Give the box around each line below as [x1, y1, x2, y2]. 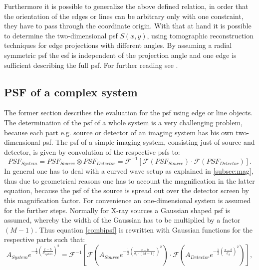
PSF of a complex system [4, 84, 138, 99]
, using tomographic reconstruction [147, 30, 254, 40]
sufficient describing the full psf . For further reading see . [4, 59, 178, 70]
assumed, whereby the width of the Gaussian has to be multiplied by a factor [4, 215, 241, 225]
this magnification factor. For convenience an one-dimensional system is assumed [4, 195, 251, 206]
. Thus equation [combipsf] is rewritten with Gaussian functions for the [35, 224, 253, 235]
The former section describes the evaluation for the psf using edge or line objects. [4, 107, 253, 118]
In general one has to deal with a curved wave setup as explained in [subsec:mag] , [4, 166, 254, 176]
